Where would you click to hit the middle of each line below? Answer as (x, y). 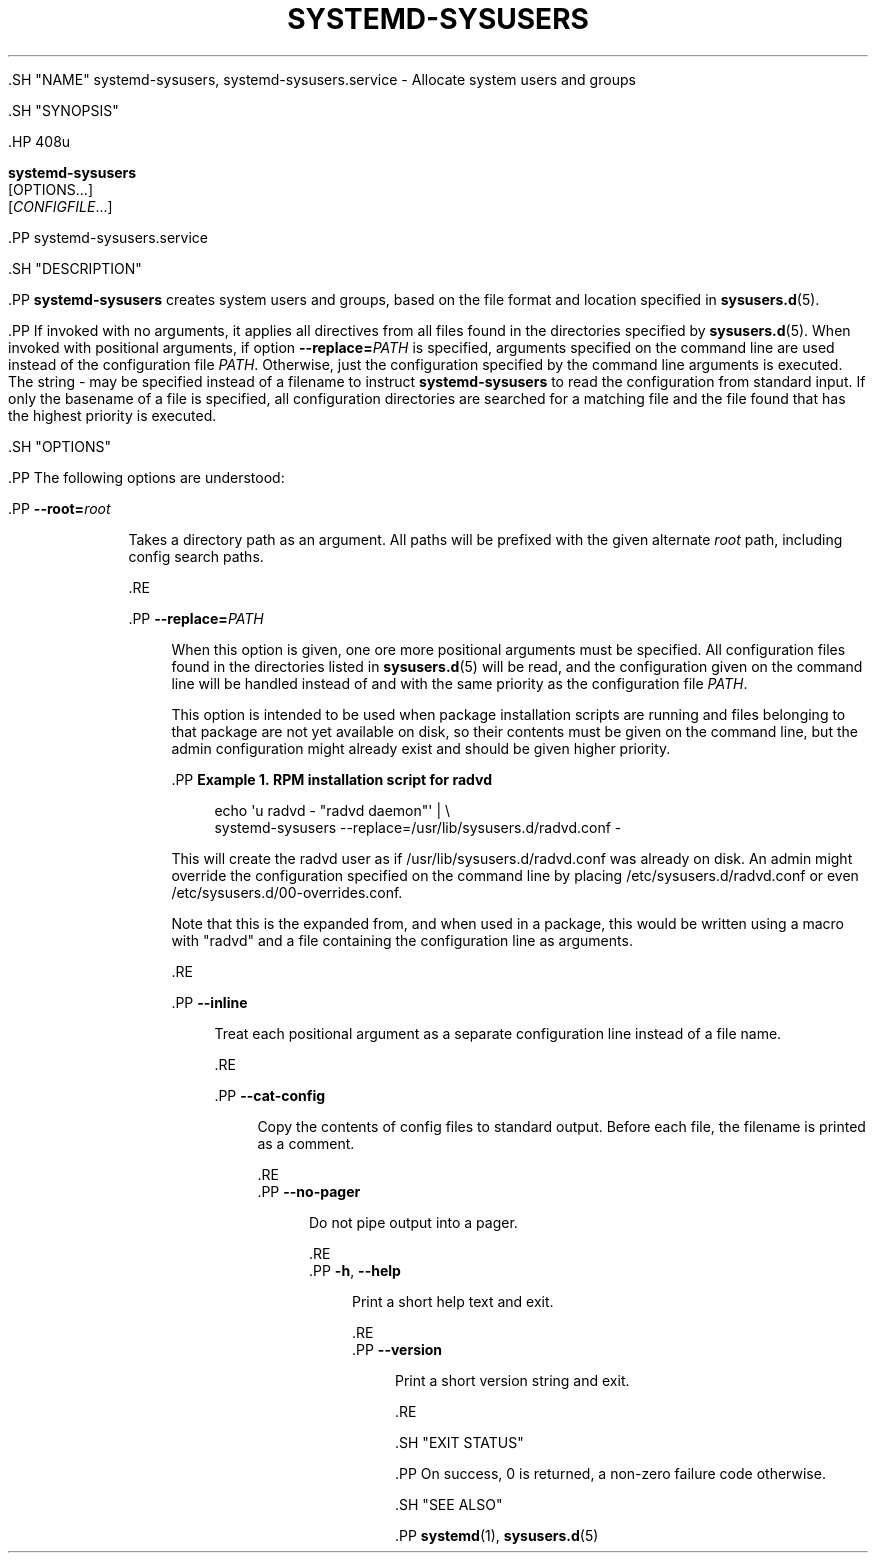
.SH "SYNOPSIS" (63, 110)
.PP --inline (209, 1002)
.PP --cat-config (270, 1095)
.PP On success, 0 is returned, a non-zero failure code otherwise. (610, 1473)
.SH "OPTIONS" (60, 446)
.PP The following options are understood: (146, 477)
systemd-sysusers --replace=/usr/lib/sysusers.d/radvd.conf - (418, 827)
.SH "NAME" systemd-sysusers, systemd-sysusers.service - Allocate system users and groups (322, 79)
